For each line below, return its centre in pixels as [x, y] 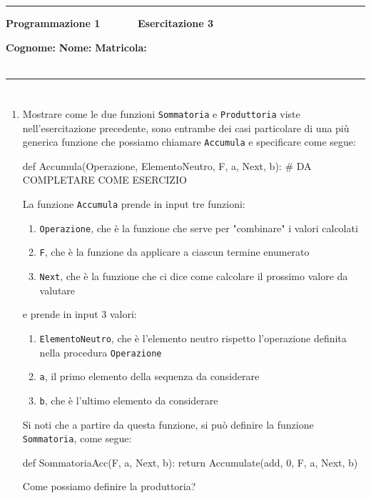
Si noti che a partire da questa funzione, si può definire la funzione [168, 424]
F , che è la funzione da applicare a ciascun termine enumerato [174, 252]
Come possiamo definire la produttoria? [109, 486]
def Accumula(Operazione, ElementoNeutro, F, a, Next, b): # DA [167, 165]
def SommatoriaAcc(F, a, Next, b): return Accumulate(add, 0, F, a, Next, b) [190, 462]
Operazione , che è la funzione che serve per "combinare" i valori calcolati [199, 228]
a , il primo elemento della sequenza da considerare [149, 376]
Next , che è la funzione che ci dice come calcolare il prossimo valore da [194, 276]
